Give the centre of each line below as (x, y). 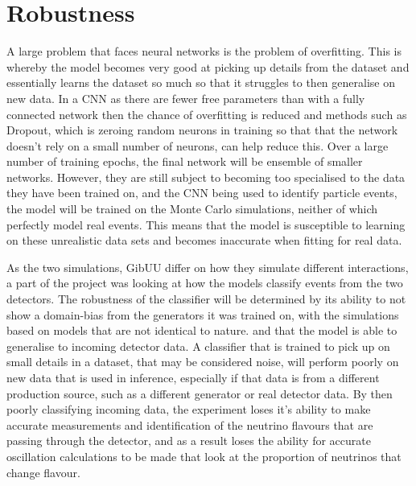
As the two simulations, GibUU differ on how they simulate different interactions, (208, 267)
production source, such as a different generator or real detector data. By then (200, 393)
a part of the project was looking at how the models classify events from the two (205, 283)
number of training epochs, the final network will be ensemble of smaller (185, 161)
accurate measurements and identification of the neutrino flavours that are (190, 424)
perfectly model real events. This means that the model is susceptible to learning (206, 224)
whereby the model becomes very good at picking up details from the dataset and (208, 66)
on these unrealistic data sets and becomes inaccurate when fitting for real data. (204, 240)
